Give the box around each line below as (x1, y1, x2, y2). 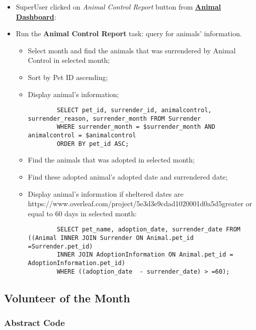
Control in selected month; (28, 55, 110, 65)
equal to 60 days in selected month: (28, 208, 137, 218)
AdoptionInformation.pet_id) (28, 260, 125, 267)
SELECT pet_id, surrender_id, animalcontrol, (56, 107, 212, 114)
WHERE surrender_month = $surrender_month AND (56, 123, 215, 131)
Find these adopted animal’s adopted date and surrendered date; (28, 172, 228, 182)
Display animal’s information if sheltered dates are (28, 188, 184, 199)
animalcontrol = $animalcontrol (28, 132, 136, 139)
